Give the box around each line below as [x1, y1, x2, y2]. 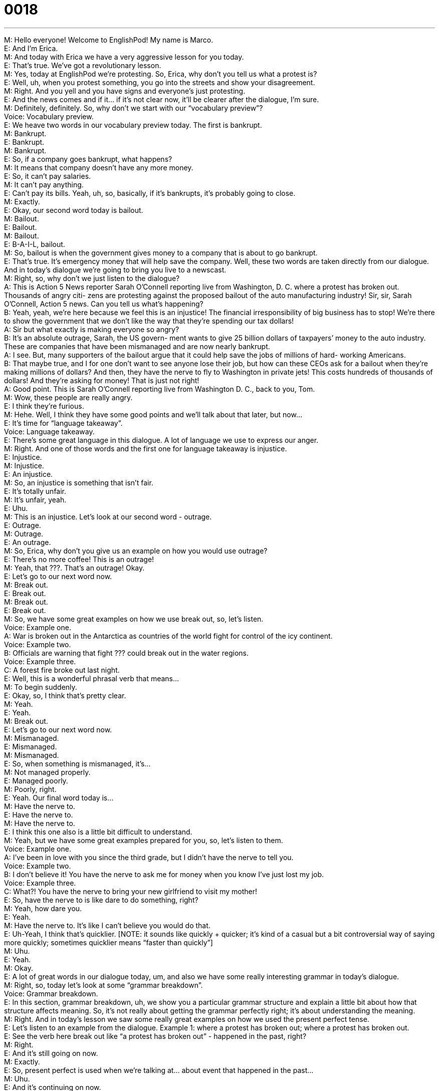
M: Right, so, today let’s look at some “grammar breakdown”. [4, 980, 203, 989]
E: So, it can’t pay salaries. [4, 171, 91, 180]
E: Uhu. [4, 503, 28, 512]
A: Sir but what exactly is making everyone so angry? [4, 325, 179, 334]
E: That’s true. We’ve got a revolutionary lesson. [4, 61, 161, 70]
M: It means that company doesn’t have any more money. [4, 163, 193, 172]
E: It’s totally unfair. [4, 486, 67, 495]
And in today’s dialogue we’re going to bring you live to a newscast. [4, 265, 227, 274]
